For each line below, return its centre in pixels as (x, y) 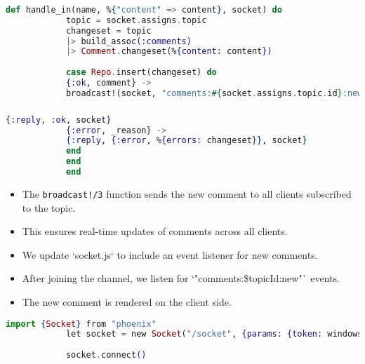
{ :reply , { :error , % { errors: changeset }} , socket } (186, 141)
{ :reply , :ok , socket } (59, 120)
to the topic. (49, 207)
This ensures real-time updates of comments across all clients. (155, 231)
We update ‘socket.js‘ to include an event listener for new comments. (170, 254)
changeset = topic (108, 31)
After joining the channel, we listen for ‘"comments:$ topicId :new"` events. (181, 278)
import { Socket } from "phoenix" (81, 324)
